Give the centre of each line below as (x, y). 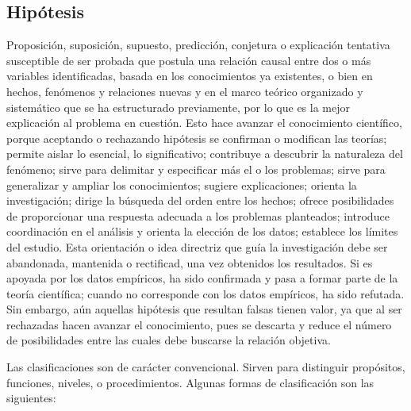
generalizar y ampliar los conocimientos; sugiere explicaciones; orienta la (182, 184)
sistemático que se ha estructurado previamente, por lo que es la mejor (178, 107)
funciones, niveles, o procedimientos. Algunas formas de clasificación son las (190, 382)
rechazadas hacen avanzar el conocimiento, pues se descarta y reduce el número (199, 324)
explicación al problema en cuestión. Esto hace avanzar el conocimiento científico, (204, 123)
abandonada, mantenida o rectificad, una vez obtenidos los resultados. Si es (190, 262)
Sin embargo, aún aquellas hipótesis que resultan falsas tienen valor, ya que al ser (204, 309)
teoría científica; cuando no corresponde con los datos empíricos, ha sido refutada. (205, 293)
